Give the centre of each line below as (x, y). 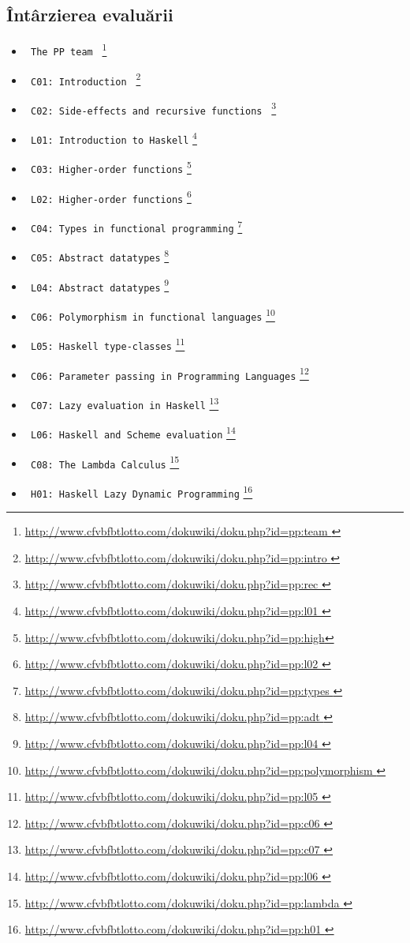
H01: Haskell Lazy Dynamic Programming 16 (142, 491)
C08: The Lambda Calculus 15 (105, 462)
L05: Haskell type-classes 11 (108, 344)
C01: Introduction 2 (86, 79)
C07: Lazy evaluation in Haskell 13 (125, 402)
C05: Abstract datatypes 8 (100, 255)
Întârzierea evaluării (90, 15)
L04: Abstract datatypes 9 (100, 285)
